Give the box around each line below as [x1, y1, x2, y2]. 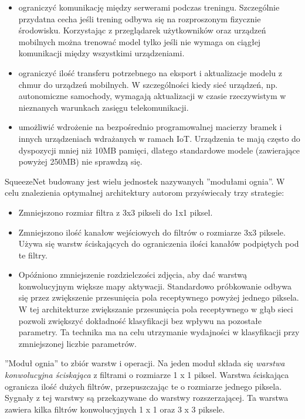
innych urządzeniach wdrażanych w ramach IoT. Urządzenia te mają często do [18, 132, 300, 144]
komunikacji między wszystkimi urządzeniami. [18, 47, 185, 59]
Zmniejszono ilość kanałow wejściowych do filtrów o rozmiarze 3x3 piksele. [18, 226, 286, 238]
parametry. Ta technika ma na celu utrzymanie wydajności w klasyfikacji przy [18, 326, 300, 338]
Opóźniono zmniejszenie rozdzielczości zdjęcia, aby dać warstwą [18, 268, 247, 281]
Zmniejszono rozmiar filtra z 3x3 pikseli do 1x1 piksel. [18, 206, 213, 218]
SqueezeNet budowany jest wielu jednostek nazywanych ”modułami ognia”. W [5, 175, 285, 187]
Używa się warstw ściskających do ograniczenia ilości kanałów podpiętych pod [18, 237, 299, 250]
